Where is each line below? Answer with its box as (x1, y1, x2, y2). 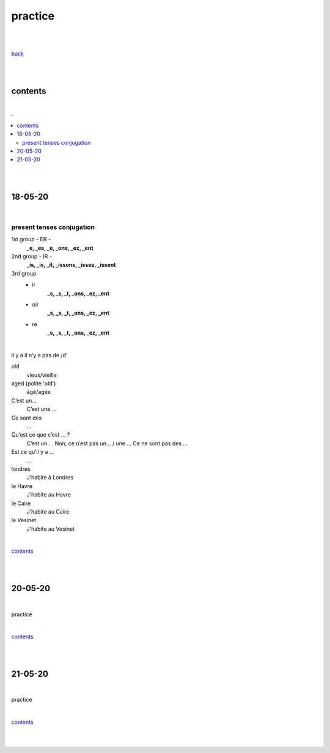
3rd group (11, 269, 37, 277)
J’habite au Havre (26, 491, 71, 498)
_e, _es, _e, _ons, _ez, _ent (26, 244, 94, 252)
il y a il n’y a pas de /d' (11, 351, 68, 358)
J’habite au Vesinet (26, 525, 75, 533)
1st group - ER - (11, 236, 51, 243)
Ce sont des (11, 414, 42, 421)
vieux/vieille (26, 371, 57, 379)
